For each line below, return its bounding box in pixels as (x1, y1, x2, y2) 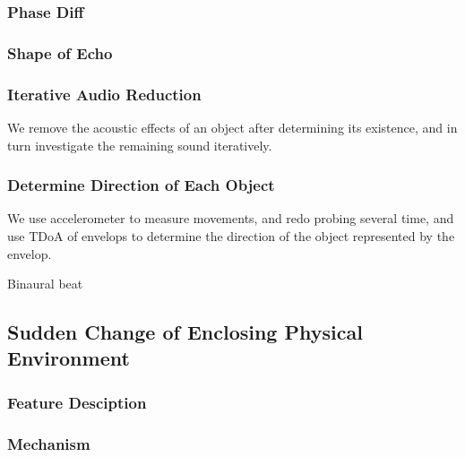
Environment (7, 344, 130, 372)
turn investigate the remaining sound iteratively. (7, 135, 272, 154)
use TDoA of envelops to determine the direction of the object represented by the (7, 226, 455, 245)
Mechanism (7, 432, 90, 454)
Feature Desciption (7, 391, 147, 413)
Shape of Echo (7, 41, 113, 64)
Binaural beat (7, 274, 83, 293)
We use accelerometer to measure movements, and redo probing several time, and (7, 209, 454, 228)
